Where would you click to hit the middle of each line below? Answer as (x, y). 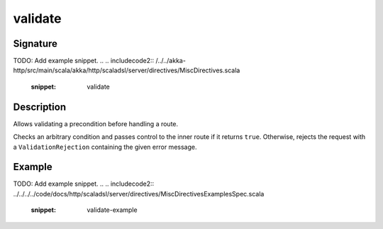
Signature (35, 44)
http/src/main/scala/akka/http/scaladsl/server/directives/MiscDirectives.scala (127, 70)
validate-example (112, 210)
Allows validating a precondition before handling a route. (96, 123)
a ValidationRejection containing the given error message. (105, 147)
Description (40, 107)
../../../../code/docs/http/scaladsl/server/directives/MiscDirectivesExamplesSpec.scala (139, 194)
